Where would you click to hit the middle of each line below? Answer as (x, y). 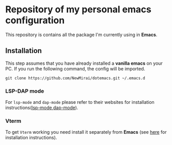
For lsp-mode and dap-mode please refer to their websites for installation (80, 102)
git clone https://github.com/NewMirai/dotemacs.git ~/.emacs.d (75, 78)
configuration (35, 20)
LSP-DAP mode (25, 91)
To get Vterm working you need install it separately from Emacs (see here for (86, 132)
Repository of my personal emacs (78, 10)
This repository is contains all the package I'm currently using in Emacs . (81, 34)
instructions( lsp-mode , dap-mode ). (42, 108)
